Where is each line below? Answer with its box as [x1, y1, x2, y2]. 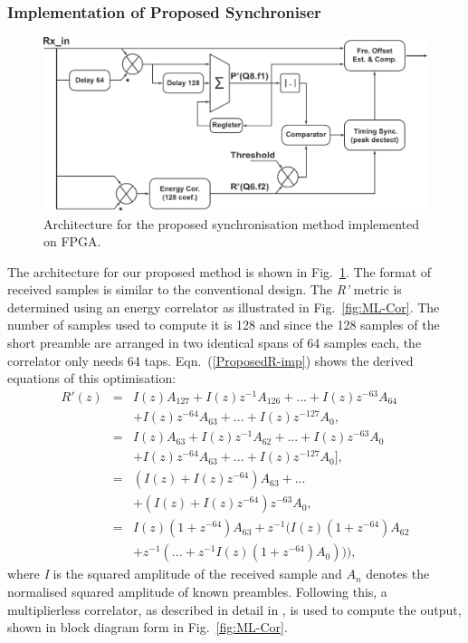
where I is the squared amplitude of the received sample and [7, 564, 342, 583]
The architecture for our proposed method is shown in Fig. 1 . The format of [7, 262, 432, 281]
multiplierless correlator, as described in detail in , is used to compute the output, [7, 600, 462, 619]
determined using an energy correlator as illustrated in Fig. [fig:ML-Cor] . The [7, 297, 440, 316]
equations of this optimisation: [7, 369, 177, 388]
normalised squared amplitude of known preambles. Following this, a [7, 582, 387, 601]
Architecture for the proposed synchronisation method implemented [43, 214, 420, 233]
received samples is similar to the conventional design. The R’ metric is [7, 280, 402, 299]
